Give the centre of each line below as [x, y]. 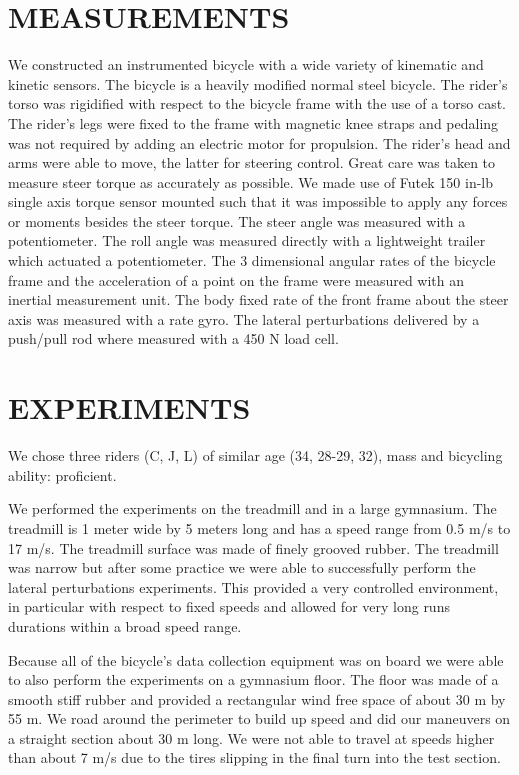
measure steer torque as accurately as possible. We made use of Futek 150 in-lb [251, 181]
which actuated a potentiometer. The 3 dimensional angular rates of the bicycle [252, 260]
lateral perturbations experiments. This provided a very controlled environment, [253, 586]
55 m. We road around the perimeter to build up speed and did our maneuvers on [259, 718]
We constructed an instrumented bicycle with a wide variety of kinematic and [246, 64]
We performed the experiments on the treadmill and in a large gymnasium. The [252, 508]
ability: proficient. [62, 474]
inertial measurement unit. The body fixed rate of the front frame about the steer [258, 299]
